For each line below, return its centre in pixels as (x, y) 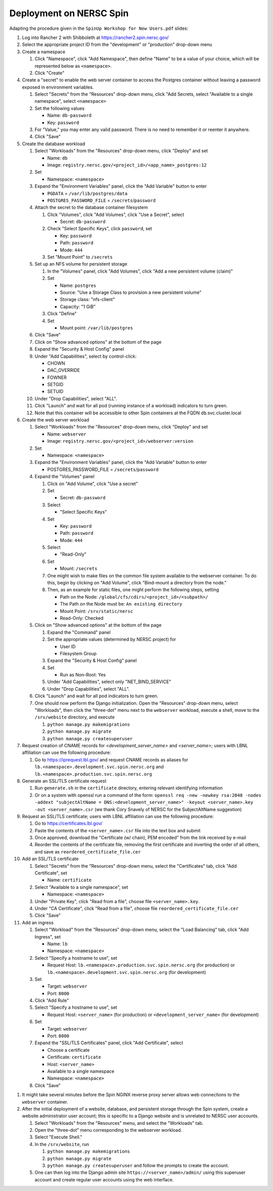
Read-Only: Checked (82, 618)
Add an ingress (38, 922)
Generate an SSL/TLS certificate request (64, 781)
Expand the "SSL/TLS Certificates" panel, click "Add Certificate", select (109, 1043)
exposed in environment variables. (58, 87)
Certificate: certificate (74, 1057)
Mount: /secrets (79, 569)
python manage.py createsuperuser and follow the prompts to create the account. (138, 1166)
